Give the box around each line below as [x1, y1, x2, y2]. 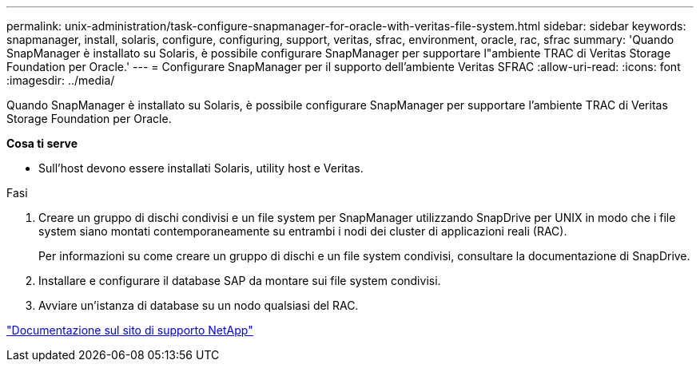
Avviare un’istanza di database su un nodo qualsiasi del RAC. [38, 299, 359, 312]
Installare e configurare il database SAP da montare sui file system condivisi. [38, 274, 441, 287]
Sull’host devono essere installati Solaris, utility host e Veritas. [38, 161, 364, 175]
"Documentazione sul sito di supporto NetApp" [6, 323, 253, 337]
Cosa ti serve [6, 137, 78, 150]
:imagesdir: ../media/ [6, 73, 115, 87]
